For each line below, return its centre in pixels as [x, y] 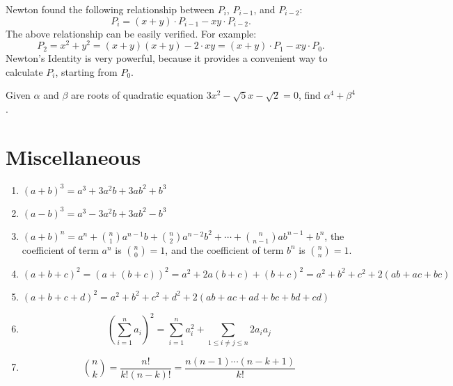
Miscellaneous [73, 156]
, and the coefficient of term [224, 249]
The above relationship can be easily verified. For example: [131, 33]
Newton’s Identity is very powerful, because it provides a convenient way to [167, 58]
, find [309, 95]
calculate [24, 71]
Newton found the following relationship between [110, 9]
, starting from [86, 71]
